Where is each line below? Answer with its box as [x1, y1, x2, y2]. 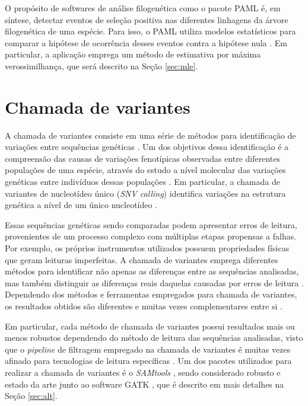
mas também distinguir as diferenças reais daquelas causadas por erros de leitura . [5, 276, 304, 289]
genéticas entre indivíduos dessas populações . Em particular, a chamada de [5, 175, 280, 188]
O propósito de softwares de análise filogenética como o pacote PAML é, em [5, 2, 281, 14]
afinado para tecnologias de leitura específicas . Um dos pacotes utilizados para [5, 354, 292, 367]
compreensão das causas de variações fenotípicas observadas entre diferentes [5, 152, 280, 164]
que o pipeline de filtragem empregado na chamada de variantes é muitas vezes [5, 343, 291, 355]
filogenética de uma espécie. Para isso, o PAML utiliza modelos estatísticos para [5, 25, 296, 37]
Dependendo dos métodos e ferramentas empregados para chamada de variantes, [5, 288, 297, 300]
